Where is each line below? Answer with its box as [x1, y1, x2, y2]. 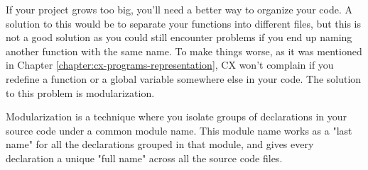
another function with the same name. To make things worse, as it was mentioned [6, 43, 362, 58]
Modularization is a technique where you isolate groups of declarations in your [6, 109, 347, 124]
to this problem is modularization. [6, 85, 155, 100]
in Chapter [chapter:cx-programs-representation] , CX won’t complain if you [6, 57, 334, 72]
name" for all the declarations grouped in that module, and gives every [6, 137, 314, 152]
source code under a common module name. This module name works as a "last [6, 123, 352, 137]
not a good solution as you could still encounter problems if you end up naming [6, 30, 352, 45]
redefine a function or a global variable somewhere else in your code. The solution [6, 71, 362, 86]
